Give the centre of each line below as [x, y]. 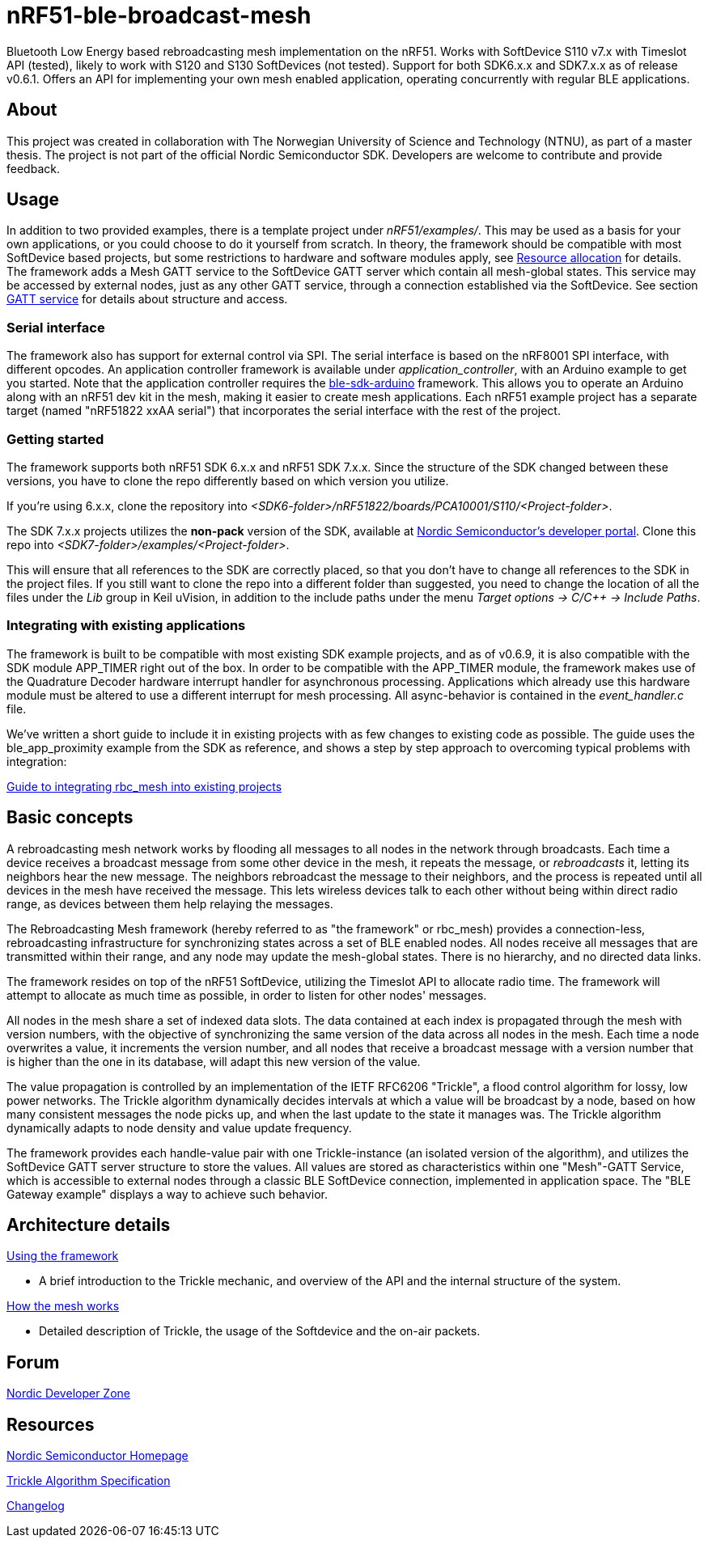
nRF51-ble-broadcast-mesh [159, 15]
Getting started [55, 439]
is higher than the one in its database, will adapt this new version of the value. [214, 1061]
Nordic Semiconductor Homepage [98, 1456]
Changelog [36, 1506]
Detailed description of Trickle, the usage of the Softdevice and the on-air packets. [260, 1331]
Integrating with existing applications [126, 626]
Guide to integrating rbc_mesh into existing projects [144, 786]
